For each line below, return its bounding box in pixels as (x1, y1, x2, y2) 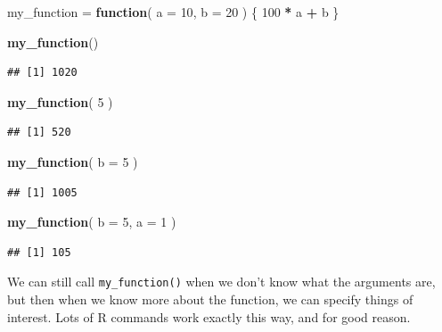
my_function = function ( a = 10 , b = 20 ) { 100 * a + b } (7, 3, 340, 21)
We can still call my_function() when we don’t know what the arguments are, (7, 272, 436, 291)
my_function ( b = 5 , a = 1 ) (7, 212, 176, 231)
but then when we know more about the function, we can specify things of (7, 290, 413, 308)
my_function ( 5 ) (7, 92, 113, 111)
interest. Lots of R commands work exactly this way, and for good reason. (7, 307, 411, 326)
